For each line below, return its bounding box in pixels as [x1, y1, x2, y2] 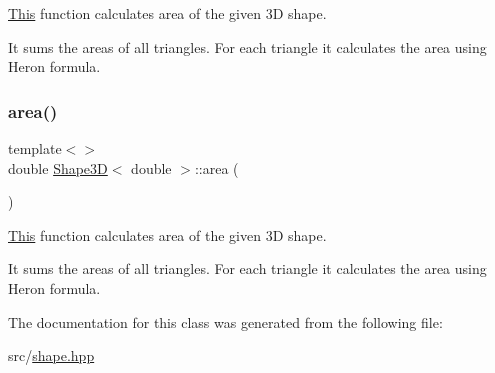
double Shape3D [8, 157, 108, 178]
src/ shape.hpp [8, 345, 95, 366]
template [8, 138, 62, 158]
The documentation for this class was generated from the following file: [8, 311, 443, 332]
